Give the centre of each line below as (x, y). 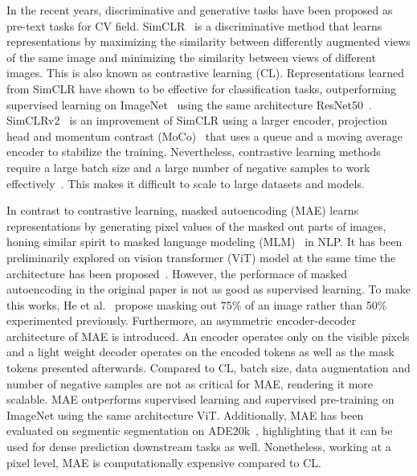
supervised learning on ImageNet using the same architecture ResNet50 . (189, 104)
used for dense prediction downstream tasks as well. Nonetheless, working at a (199, 447)
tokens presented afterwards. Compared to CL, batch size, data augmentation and (208, 368)
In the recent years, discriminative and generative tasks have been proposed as (200, 10)
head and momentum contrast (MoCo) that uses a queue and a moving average (205, 135)
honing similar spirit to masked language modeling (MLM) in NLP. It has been (204, 242)
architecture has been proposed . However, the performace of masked (177, 273)
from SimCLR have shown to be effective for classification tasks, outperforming (202, 88)
